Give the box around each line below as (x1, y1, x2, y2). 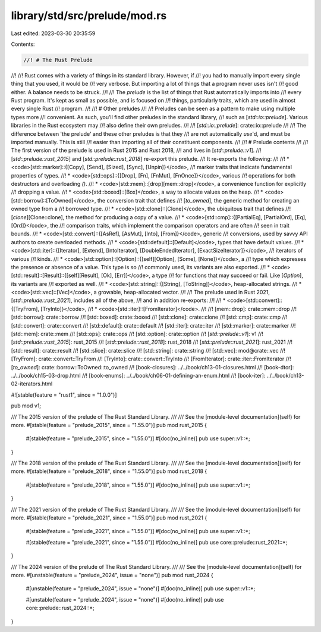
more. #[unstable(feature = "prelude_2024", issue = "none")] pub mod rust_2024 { (11, 572, 213, 578)
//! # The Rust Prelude (23, 57, 93, 63)
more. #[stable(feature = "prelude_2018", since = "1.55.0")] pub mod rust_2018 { (11, 468, 207, 475)
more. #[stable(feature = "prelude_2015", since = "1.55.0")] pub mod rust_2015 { (11, 421, 207, 428)
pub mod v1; (11, 402, 42, 409)
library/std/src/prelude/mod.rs (11, 9, 167, 22)
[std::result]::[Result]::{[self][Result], (11, 272, 100, 279)
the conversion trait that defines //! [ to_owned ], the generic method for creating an (97, 197, 300, 204)
